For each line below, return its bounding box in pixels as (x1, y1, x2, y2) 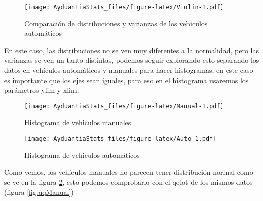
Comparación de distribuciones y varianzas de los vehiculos (24, 18, 208, 28)
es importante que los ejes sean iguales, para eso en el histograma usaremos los (4, 74, 249, 85)
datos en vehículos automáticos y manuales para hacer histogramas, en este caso (4, 65, 253, 75)
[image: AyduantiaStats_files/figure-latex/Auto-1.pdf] (24, 135, 217, 143)
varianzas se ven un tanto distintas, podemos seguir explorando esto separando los (4, 55, 259, 65)
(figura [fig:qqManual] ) (4, 186, 74, 197)
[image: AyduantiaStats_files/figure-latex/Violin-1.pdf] (24, 4, 224, 11)
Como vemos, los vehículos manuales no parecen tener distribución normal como (4, 167, 253, 177)
